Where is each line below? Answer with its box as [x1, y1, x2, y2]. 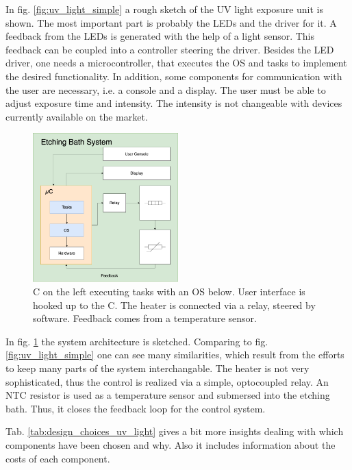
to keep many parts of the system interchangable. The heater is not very [5, 360, 310, 375]
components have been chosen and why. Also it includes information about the [5, 437, 336, 452]
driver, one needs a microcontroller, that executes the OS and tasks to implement [5, 55, 347, 70]
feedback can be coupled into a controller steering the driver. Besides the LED [5, 42, 334, 56]
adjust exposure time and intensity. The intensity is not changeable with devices [5, 96, 342, 110]
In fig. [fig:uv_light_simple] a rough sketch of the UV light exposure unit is [5, 2, 323, 16]
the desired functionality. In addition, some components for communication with [5, 69, 342, 83]
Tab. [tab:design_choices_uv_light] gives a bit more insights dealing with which [5, 424, 344, 438]
